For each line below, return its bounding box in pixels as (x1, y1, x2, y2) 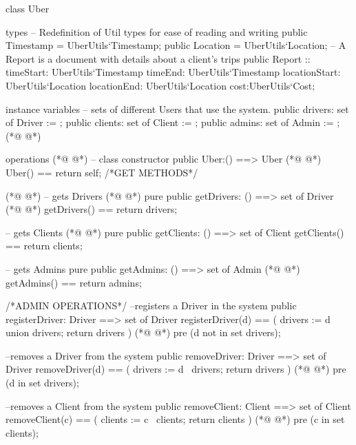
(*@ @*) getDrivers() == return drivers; (6, 202, 178, 216)
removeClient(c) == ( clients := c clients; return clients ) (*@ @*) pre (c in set (6, 412, 345, 426)
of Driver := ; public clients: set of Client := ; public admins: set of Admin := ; (6, 115, 340, 130)
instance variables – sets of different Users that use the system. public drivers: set (6, 101, 349, 116)
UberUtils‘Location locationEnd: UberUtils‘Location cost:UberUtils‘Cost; (6, 78, 315, 92)
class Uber (6, 1, 50, 15)
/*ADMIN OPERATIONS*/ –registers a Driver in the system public (6, 298, 297, 313)
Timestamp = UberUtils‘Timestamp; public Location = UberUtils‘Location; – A (6, 38, 346, 52)
